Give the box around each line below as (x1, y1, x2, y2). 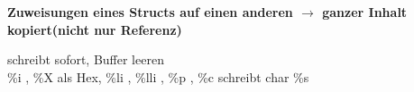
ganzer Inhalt (322, 3, 408, 21)
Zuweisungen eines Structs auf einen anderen (7, 3, 293, 21)
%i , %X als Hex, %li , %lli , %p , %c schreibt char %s (7, 67, 309, 86)
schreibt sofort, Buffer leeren (7, 50, 164, 69)
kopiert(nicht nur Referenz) (7, 20, 182, 38)
